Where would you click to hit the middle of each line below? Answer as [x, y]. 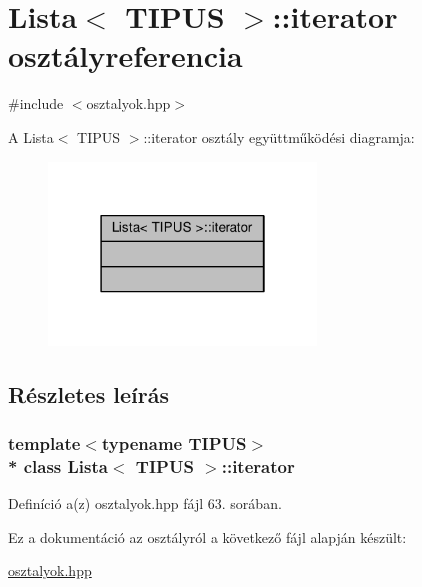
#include [36, 103]
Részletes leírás [88, 393]
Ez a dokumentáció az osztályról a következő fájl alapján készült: [207, 536]
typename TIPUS [174, 443]
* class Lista [58, 465]
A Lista [31, 136]
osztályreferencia [125, 55]
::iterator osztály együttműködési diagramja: [279, 136]
